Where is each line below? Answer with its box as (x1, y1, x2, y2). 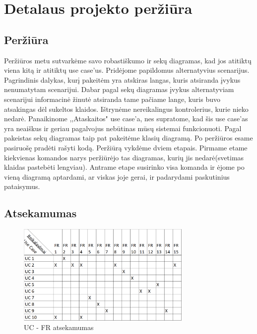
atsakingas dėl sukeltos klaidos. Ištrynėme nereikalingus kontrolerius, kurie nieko (4, 103, 249, 114)
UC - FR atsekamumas (24, 322, 94, 333)
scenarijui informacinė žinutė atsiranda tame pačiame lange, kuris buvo (4, 94, 220, 104)
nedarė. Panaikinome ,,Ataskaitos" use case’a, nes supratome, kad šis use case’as (4, 113, 248, 124)
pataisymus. (4, 181, 40, 191)
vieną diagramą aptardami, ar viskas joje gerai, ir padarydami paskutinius (4, 171, 230, 182)
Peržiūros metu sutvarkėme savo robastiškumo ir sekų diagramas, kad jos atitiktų (4, 55, 252, 65)
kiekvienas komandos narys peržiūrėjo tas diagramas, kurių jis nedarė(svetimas (4, 152, 244, 162)
